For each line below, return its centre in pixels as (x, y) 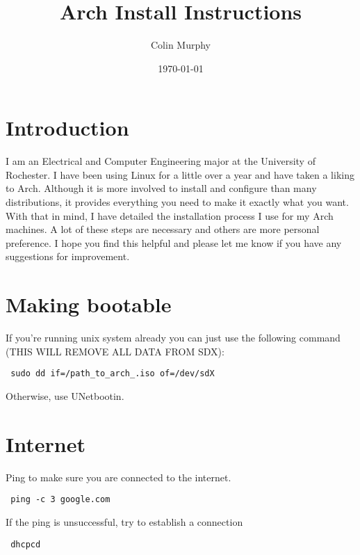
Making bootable (89, 304)
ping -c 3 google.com (60, 500)
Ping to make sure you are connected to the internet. (118, 477)
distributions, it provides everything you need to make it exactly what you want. (177, 202)
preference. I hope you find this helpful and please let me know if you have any (174, 242)
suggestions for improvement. (68, 256)
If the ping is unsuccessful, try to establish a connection (124, 521)
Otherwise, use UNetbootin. (65, 395)
